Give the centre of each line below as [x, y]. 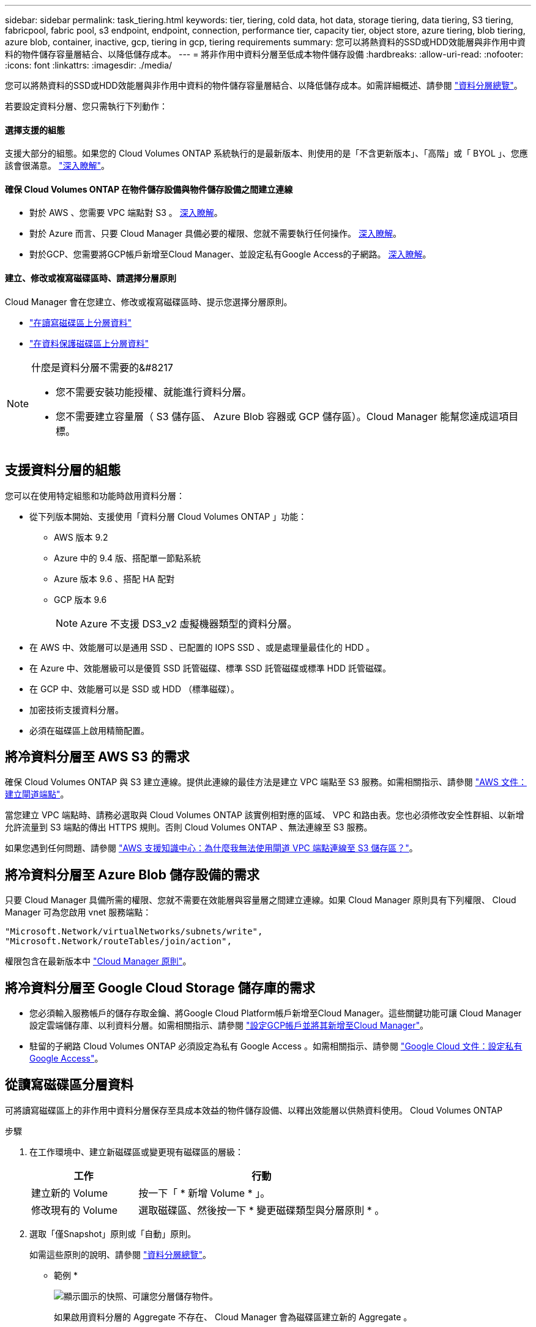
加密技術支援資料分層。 [76, 709]
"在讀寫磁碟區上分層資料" [81, 322]
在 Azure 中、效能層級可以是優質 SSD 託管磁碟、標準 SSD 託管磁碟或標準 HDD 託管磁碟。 [210, 668]
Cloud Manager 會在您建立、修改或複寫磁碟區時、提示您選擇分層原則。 [149, 301]
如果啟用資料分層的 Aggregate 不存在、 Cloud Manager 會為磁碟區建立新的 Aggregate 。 [233, 1317]
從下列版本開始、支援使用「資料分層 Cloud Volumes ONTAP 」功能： [168, 516]
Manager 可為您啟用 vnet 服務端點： [78, 912]
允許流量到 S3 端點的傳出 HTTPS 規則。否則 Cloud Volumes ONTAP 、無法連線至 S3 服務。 [189, 827]
